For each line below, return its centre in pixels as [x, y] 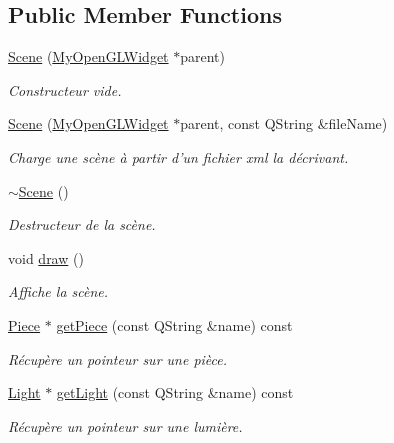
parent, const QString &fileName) [284, 123]
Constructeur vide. [65, 89]
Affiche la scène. [58, 291]
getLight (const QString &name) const [175, 392]
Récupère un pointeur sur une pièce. [118, 358]
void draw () [46, 257]
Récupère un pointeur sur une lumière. [125, 425]
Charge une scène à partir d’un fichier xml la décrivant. [178, 156]
